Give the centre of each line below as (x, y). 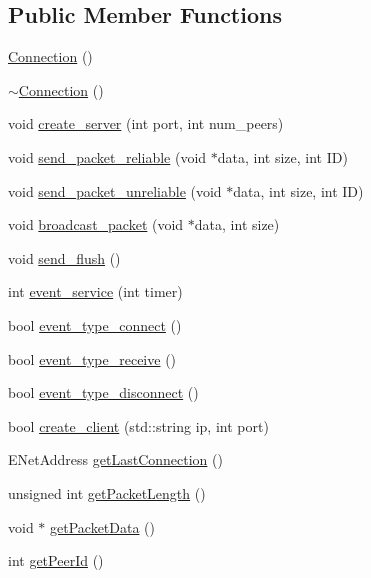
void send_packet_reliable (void (107, 156)
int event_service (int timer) (95, 291)
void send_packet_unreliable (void (115, 190)
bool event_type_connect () (95, 324)
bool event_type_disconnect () (103, 392)
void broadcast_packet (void (96, 224)
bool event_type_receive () (92, 358)
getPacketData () (103, 526)
